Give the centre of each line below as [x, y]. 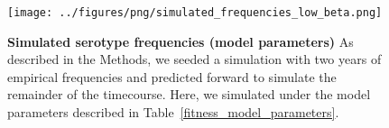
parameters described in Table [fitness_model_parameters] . [173, 112]
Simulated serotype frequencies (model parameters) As [181, 41]
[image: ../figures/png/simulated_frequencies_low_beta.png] [195, 13]
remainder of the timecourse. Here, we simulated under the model [189, 94]
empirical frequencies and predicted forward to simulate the [172, 76]
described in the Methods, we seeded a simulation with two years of [194, 59]
